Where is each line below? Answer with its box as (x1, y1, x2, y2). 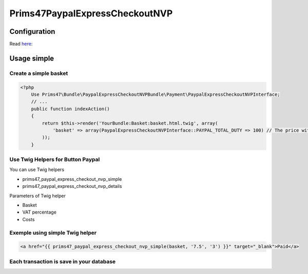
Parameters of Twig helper (9, 193, 66, 199)
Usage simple (9, 54, 54, 62)
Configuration (9, 27, 55, 36)
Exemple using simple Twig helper (9, 229, 97, 236)
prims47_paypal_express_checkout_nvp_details (22, 183, 122, 189)
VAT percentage (22, 209, 56, 215)
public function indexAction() (31, 106, 110, 112)
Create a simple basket (9, 70, 68, 77)
